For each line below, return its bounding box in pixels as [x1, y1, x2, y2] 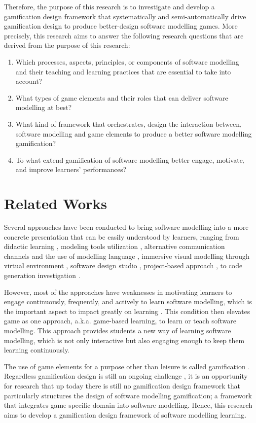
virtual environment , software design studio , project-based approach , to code [4, 260, 243, 271]
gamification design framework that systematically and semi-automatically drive [4, 11, 246, 21]
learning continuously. [4, 345, 70, 355]
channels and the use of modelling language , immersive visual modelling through [4, 250, 250, 261]
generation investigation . [4, 270, 80, 280]
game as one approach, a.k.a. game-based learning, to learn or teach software [4, 316, 236, 326]
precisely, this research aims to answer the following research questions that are [4, 30, 244, 40]
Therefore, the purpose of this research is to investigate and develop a [4, 1, 215, 11]
